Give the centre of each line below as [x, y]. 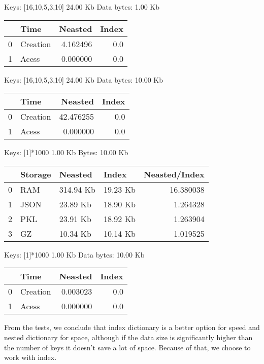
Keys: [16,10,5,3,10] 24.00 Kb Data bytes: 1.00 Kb [82, 7]
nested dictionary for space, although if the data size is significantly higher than [128, 337]
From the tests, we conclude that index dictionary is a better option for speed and [132, 327]
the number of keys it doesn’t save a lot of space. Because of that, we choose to [127, 347]
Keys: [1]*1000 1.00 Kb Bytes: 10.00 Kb [66, 152]
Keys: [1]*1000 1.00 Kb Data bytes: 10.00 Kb [74, 254]
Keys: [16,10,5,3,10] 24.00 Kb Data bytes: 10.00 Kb [84, 79]
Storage [36, 174]
